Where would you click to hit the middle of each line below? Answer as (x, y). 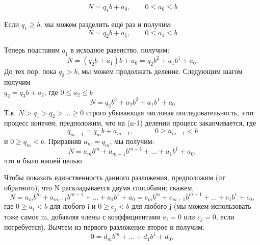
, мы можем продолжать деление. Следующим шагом (160, 71)
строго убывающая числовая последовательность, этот (170, 112)
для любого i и (73, 206)
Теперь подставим (32, 50)
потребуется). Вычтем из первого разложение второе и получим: (104, 227)
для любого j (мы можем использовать (191, 206)
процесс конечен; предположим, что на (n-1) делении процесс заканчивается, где (130, 123)
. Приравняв (63, 141)
